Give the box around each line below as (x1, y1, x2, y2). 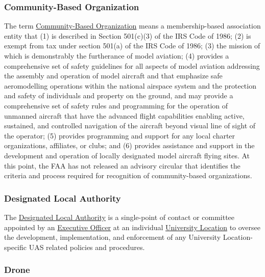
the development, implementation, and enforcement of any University (4, 232, 221, 242)
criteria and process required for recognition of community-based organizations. (4, 170, 252, 181)
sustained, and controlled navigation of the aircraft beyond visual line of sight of (4, 120, 256, 131)
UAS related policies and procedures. (29, 241, 145, 252)
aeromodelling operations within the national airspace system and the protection (4, 80, 256, 91)
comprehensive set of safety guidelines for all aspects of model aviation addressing (4, 60, 260, 71)
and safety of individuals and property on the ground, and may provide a (4, 90, 233, 101)
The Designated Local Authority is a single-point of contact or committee (4, 211, 235, 222)
